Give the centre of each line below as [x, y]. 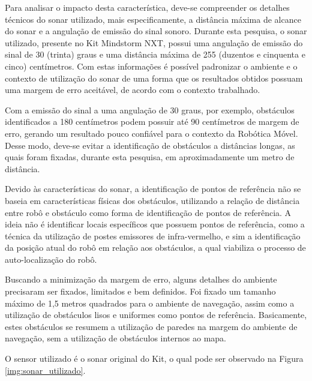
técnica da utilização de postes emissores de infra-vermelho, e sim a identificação [153, 235]
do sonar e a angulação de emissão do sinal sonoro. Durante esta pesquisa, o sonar [156, 31]
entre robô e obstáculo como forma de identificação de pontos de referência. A [148, 212]
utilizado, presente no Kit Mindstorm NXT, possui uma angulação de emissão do [154, 42]
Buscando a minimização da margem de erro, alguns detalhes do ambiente [141, 279]
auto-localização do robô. [51, 259]
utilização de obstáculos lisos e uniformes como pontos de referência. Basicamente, [156, 315]
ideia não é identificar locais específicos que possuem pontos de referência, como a [155, 224]
